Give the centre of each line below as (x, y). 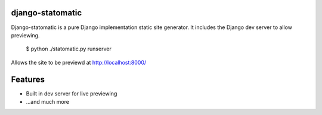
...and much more (48, 101)
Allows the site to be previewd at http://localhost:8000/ (79, 62)
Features (28, 79)
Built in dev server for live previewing (72, 93)
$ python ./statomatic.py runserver (69, 49)
